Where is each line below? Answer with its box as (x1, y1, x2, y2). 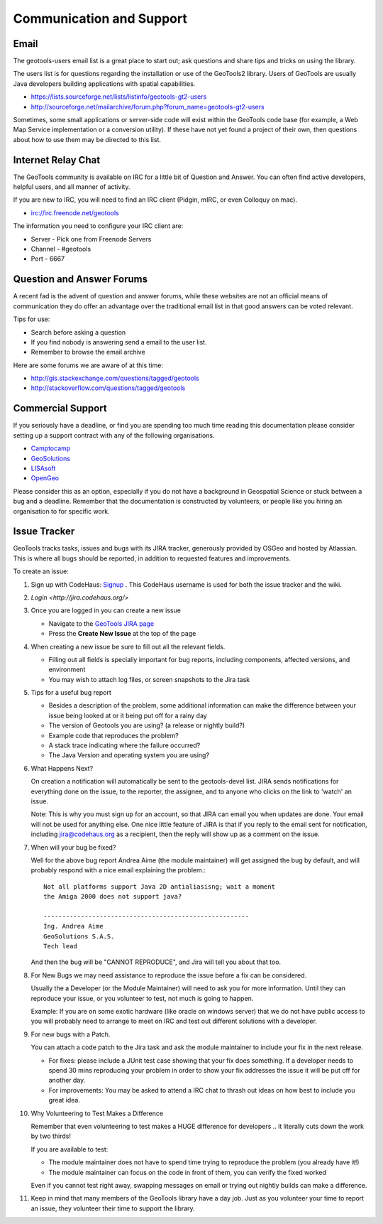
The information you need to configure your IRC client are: (13, 222, 184, 230)
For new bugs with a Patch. (30, 1030, 111, 1039)
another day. (48, 1076, 86, 1085)
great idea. (48, 1096, 81, 1105)
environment (48, 665, 86, 674)
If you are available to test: (30, 1144, 109, 1154)
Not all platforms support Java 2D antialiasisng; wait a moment (43, 882, 276, 891)
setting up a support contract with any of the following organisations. (13, 430, 216, 440)
